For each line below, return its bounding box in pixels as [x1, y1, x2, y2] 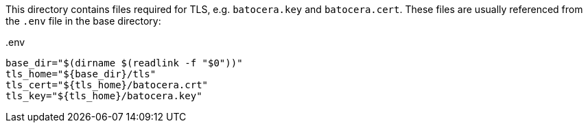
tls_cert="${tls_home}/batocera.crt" [5, 79, 209, 90]
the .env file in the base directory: [5, 15, 161, 27]
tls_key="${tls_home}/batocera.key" [5, 90, 202, 101]
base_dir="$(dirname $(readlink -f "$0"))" [5, 57, 243, 68]
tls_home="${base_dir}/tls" [5, 68, 156, 79]
